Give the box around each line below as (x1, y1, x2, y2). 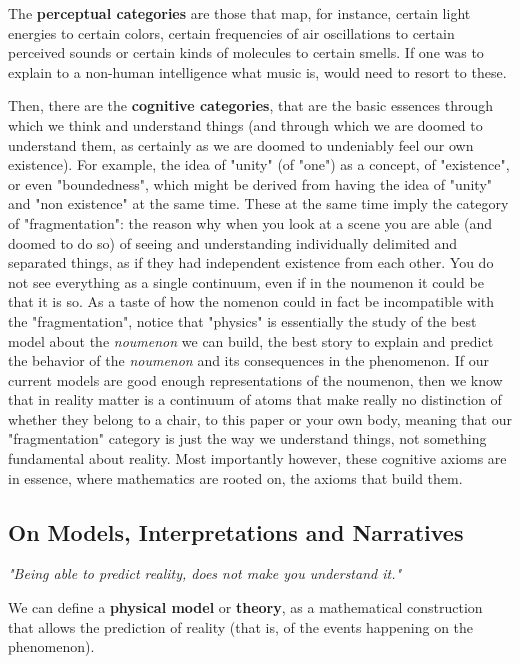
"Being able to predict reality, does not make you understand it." (8, 563, 402, 584)
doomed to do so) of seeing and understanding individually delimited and (8, 232, 458, 253)
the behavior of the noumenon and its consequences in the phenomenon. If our (8, 350, 489, 371)
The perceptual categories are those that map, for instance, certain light (8, 3, 471, 23)
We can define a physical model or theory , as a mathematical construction (8, 597, 483, 618)
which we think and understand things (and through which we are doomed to (8, 114, 483, 135)
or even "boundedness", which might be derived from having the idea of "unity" (8, 173, 493, 194)
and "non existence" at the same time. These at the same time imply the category (8, 193, 509, 214)
